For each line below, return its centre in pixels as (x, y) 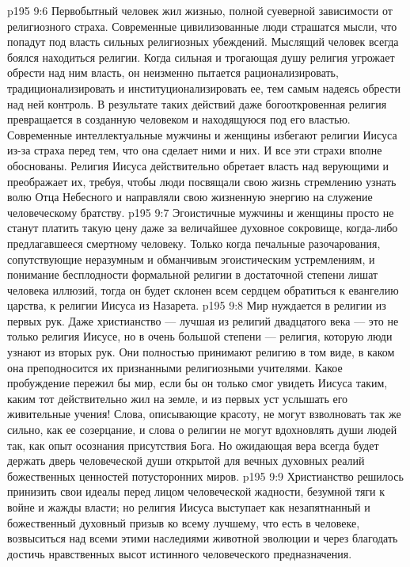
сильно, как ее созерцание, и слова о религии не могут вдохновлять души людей (202, 430)
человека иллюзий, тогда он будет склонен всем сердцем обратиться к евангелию (203, 289)
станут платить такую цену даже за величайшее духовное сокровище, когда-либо (203, 228)
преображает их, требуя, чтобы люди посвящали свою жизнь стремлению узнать (202, 181)
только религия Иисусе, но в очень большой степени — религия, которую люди (200, 336)
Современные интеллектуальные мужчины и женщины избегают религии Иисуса (202, 134)
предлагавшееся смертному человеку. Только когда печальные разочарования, (194, 243)
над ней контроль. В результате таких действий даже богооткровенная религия (197, 103)
